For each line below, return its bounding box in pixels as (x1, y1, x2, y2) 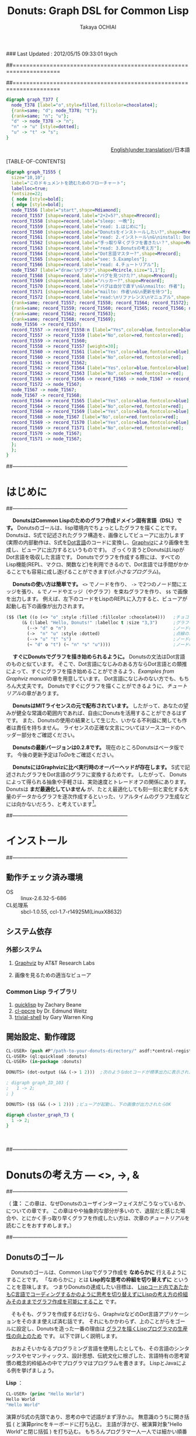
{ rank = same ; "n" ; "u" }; (11, 113, 69, 119)
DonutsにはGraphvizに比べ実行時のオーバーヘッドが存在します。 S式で (12, 763, 185, 771)
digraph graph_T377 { (6, 97, 59, 102)
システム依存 (6, 926, 52, 936)
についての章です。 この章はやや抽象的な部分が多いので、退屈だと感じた (6, 1208, 181, 1215)
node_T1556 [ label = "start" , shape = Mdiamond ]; (11, 207, 121, 213)
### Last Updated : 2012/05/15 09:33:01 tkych (6, 50, 118, 57)
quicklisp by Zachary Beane (14, 1001, 82, 1008)
